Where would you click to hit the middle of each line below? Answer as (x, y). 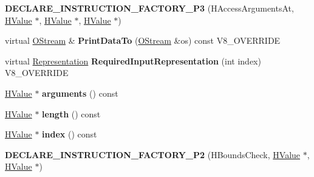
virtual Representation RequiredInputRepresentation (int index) (133, 61)
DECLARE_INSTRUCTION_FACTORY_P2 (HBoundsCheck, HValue (153, 154)
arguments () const (80, 93)
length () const (71, 113)
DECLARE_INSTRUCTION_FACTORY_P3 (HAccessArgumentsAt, (149, 8)
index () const (70, 134)
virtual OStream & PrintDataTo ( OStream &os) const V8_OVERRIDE (143, 40)
